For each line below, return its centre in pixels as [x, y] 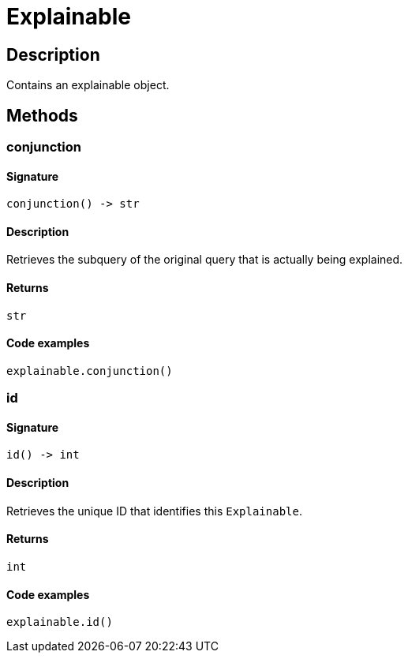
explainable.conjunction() [90, 371]
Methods [42, 115]
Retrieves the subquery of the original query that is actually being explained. [205, 260]
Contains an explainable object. [88, 85]
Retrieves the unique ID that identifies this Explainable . [154, 511]
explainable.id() [60, 622]
